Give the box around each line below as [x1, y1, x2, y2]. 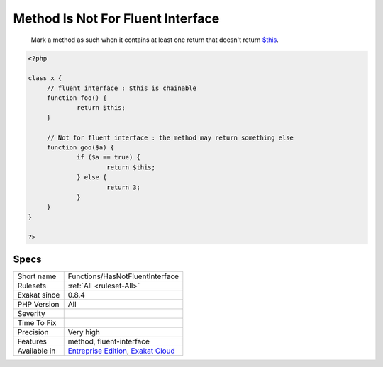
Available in [17, 346, 56, 356]
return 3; [106, 183, 141, 191]
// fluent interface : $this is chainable [46, 84, 196, 92]
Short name [17, 271, 57, 281]
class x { [28, 74, 62, 82]
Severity [17, 309, 45, 319]
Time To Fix [17, 318, 57, 328]
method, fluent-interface [67, 337, 150, 346]
